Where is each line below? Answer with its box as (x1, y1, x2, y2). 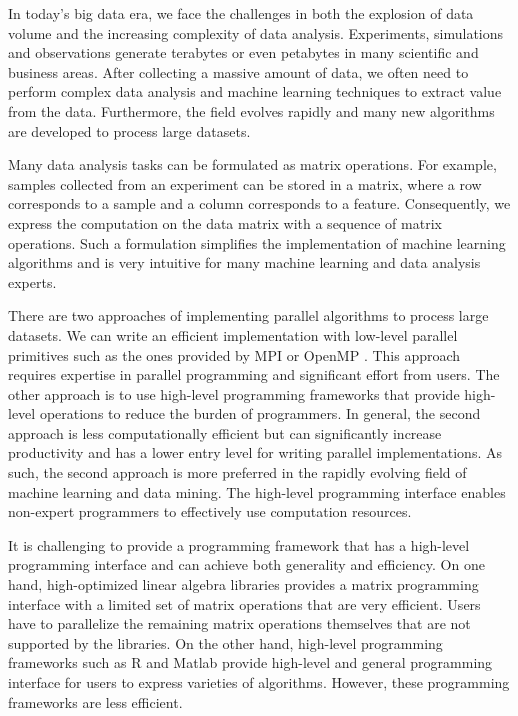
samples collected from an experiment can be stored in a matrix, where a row (8, 173, 482, 194)
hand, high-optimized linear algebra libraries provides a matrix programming (8, 574, 479, 595)
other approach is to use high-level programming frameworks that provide (8, 383, 460, 404)
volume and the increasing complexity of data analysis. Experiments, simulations (8, 22, 504, 43)
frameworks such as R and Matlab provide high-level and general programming (8, 652, 493, 673)
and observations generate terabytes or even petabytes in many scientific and (8, 42, 479, 63)
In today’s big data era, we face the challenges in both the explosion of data (8, 3, 474, 23)
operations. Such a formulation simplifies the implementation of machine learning (8, 232, 506, 253)
